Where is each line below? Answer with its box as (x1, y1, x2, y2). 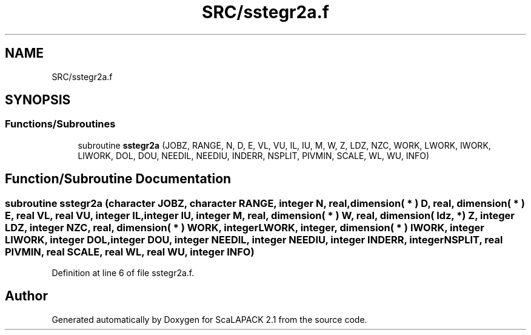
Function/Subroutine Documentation (5, 171, 232, 187)
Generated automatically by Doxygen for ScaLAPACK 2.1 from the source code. (52, 314, 367, 325)
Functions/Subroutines (5, 118, 116, 130)
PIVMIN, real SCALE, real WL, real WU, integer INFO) (5, 245, 255, 258)
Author (5, 288, 48, 304)
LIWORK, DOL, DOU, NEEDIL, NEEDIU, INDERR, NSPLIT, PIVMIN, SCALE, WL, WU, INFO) (78, 150, 430, 161)
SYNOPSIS (5, 92, 71, 108)
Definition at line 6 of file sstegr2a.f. (52, 268, 195, 279)
